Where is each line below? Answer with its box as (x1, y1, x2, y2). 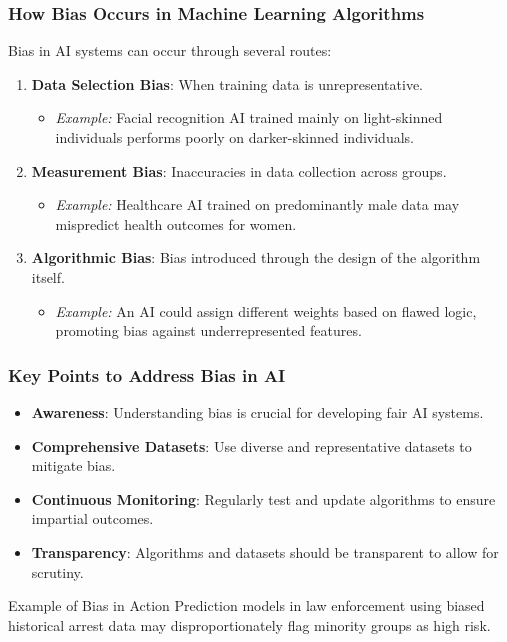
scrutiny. (31, 561, 84, 582)
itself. (31, 266, 65, 287)
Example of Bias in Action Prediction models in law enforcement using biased (8, 595, 485, 616)
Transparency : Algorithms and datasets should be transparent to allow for (31, 541, 499, 562)
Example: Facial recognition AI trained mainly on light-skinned (55, 107, 443, 128)
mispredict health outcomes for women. (55, 213, 297, 234)
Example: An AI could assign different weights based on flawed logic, (55, 300, 477, 321)
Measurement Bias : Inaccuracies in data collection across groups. (31, 160, 447, 181)
